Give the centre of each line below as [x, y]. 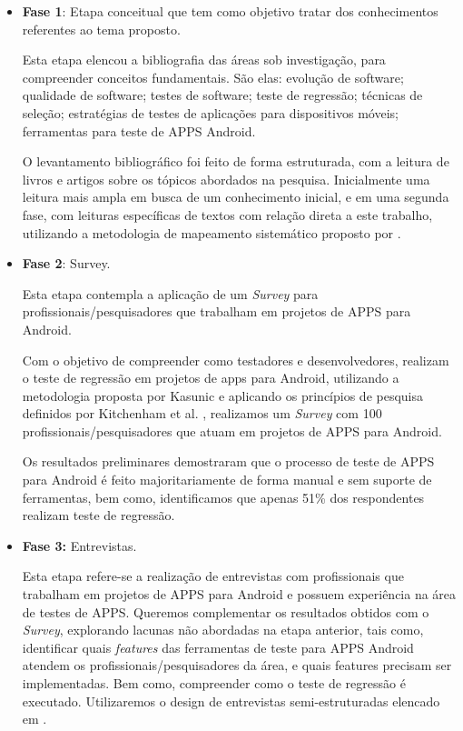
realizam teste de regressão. [99, 515]
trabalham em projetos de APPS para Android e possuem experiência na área [239, 594]
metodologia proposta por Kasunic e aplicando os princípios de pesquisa [223, 395]
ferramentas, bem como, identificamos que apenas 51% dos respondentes [223, 497]
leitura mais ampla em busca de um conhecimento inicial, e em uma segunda [236, 197]
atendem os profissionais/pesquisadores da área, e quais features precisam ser [237, 665]
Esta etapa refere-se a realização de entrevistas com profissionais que [213, 576]
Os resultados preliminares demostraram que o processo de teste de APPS [228, 461]
